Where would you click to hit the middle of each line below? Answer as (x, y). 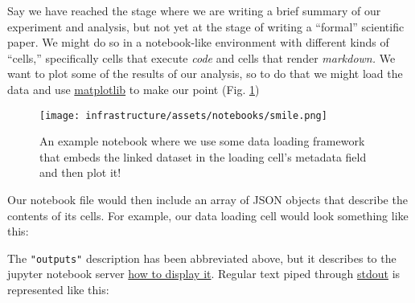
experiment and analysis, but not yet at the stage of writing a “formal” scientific (206, 26)
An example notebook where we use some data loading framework (202, 141)
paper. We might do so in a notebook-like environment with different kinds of (198, 42)
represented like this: (58, 290)
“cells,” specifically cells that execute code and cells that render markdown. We (201, 57)
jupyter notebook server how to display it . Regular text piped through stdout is (204, 274)
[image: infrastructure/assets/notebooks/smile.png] (183, 115)
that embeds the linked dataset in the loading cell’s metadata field (203, 156)
